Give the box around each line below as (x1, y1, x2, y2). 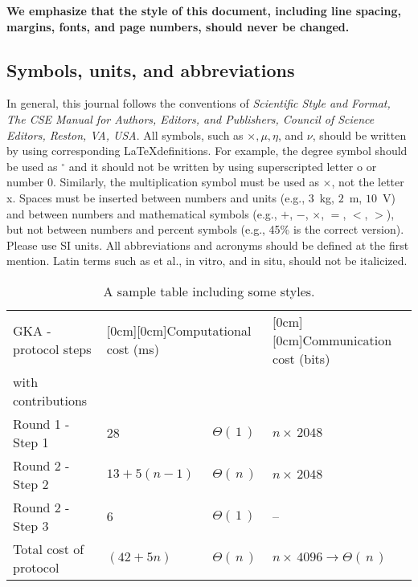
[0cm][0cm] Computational (106, 321, 252, 340)
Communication (302, 330, 392, 349)
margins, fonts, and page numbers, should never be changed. (6, 18, 350, 35)
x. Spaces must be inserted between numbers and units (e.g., (6, 189, 305, 206)
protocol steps (13, 340, 92, 359)
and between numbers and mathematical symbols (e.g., (6, 205, 277, 222)
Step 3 (13, 516, 49, 535)
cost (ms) (106, 340, 159, 359)
